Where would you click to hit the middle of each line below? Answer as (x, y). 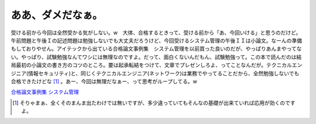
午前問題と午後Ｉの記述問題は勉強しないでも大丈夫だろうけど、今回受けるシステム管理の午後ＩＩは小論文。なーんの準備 (157, 40)
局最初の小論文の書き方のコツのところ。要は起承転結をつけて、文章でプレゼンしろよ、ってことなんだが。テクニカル (151, 65)
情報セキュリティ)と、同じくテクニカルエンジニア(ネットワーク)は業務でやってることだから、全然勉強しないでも (164, 73)
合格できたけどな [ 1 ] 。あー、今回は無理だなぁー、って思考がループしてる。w (104, 81)
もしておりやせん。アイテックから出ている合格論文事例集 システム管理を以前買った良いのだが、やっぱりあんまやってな (156, 49)
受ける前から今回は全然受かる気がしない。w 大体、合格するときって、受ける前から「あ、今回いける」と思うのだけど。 (156, 33)
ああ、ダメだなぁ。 (57, 15)
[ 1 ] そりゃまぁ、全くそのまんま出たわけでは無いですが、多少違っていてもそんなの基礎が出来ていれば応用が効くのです (154, 102)
